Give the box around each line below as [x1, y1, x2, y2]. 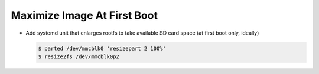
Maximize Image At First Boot [11, 9, 158, 22]
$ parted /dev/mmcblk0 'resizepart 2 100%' [38, 45, 167, 52]
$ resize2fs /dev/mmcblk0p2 [38, 53, 119, 60]
